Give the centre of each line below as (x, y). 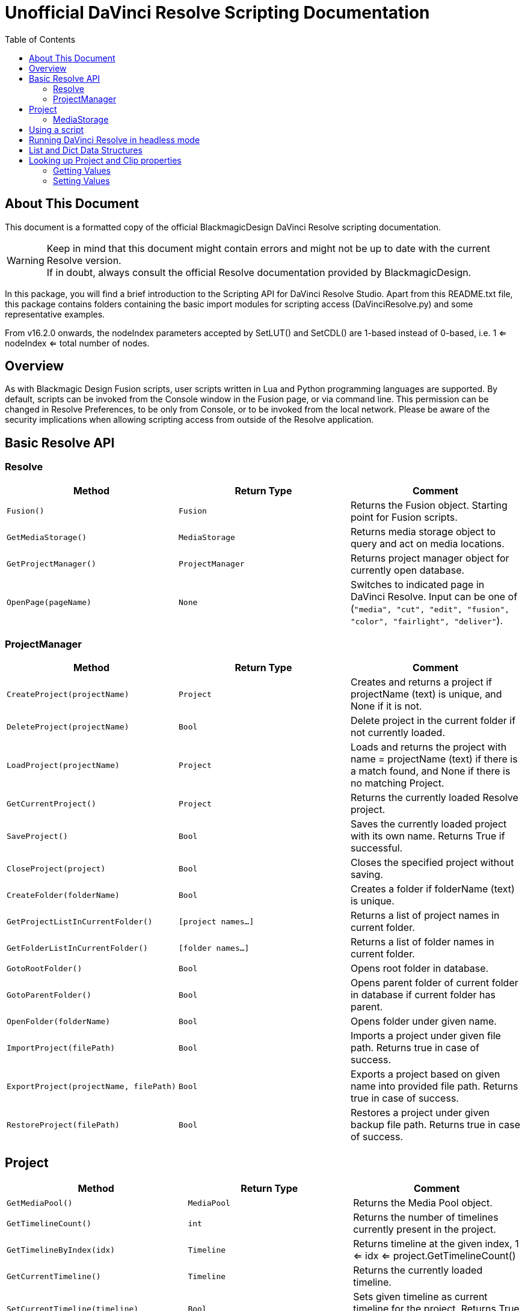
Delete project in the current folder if (433, 721)
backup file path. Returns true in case (435, 1125)
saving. (367, 875)
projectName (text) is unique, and (426, 694)
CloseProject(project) (56, 868)
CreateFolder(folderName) (63, 895)
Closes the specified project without (432, 863)
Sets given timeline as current (420, 1297)
